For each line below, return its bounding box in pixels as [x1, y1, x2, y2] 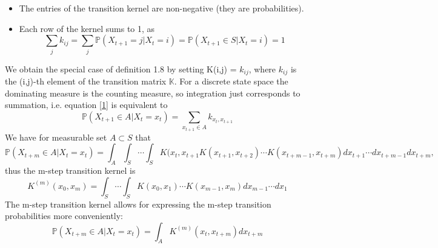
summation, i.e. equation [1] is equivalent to [5, 98, 168, 111]
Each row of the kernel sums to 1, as [19, 22, 155, 34]
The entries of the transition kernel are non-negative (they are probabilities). [19, 2, 304, 14]
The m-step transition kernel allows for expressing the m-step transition [5, 197, 271, 210]
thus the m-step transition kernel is [5, 164, 136, 177]
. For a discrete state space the [174, 74, 288, 87]
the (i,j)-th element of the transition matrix [5, 74, 167, 87]
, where [248, 62, 276, 75]
